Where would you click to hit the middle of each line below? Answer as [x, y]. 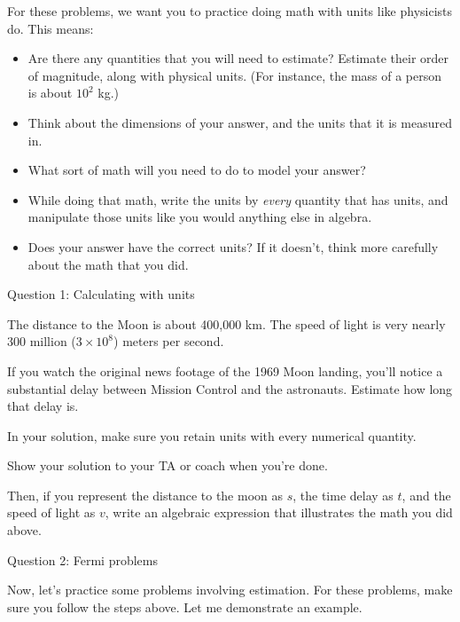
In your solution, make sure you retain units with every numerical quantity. [212, 435]
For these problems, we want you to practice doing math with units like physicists [230, 11]
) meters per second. [169, 341]
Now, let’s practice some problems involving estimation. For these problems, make [230, 590]
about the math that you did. [108, 264]
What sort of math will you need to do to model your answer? [197, 170]
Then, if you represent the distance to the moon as [145, 495]
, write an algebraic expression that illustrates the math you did [279, 512]
